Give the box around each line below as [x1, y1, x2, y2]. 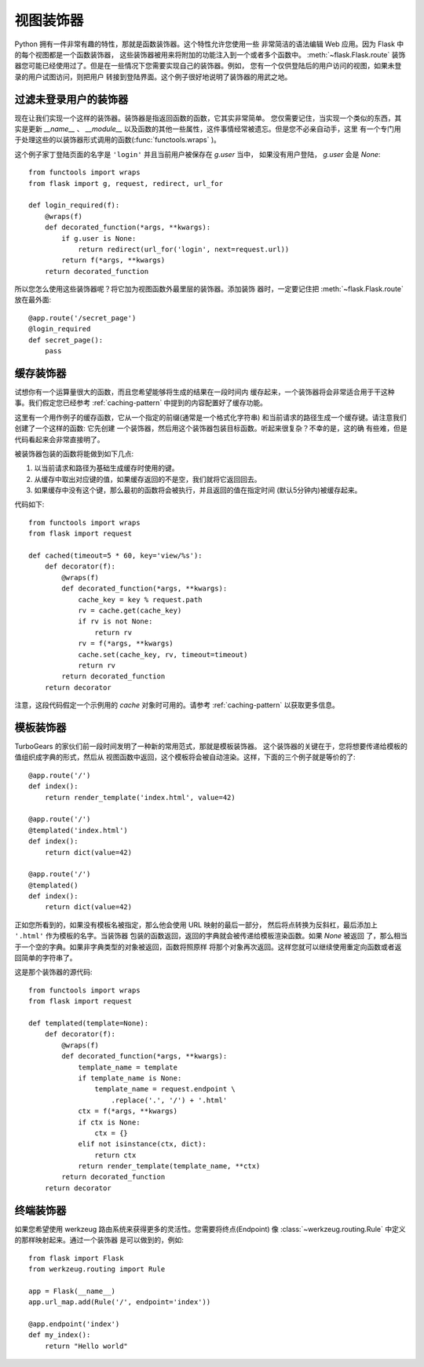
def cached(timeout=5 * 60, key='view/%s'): [28, 551, 203, 561]
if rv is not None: [78, 617, 153, 626]
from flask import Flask [28, 1253, 124, 1263]
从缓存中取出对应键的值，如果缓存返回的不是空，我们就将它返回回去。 [34, 474, 261, 484]
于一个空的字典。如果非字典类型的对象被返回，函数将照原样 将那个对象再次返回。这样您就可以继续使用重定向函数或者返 [14, 942, 402, 952]
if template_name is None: [78, 1073, 182, 1083]
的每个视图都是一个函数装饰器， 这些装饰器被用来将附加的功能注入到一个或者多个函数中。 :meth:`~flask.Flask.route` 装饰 [14, 49, 406, 59]
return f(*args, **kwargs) [61, 256, 166, 265]
